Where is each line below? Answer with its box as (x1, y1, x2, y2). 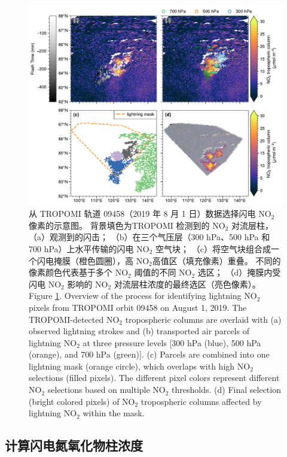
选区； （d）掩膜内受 (197, 266, 281, 279)
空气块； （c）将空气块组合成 (155, 242, 271, 255)
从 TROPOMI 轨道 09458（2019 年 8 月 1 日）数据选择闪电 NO (29, 207, 271, 220)
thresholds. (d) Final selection (172, 383, 281, 396)
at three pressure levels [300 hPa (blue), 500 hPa (83, 336, 261, 349)
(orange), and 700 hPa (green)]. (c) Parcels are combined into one (29, 348, 270, 361)
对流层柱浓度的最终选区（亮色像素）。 (114, 277, 261, 290)
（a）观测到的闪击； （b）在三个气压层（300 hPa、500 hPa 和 (29, 231, 270, 243)
